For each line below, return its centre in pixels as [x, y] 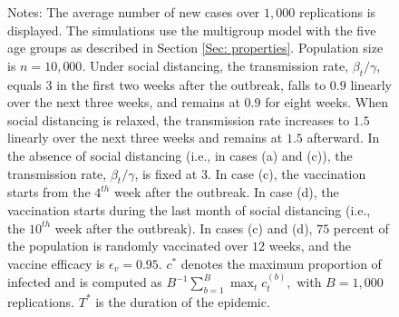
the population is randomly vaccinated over [128, 246]
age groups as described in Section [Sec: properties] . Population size [195, 48]
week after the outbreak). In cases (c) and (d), [184, 228]
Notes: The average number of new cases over [134, 12]
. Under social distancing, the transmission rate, [215, 65]
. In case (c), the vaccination [287, 173]
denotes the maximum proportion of [281, 263]
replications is [337, 12]
